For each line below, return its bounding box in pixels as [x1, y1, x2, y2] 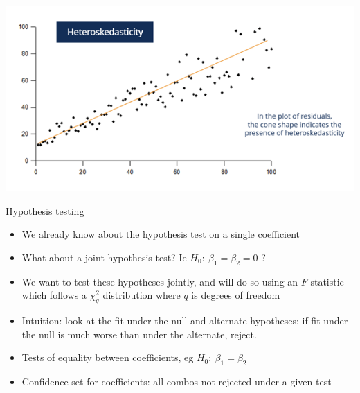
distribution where [102, 288, 181, 302]
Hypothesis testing [6, 203, 84, 218]
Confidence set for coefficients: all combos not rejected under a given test [21, 374, 332, 389]
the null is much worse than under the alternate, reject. [21, 326, 257, 341]
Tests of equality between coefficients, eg [21, 350, 194, 365]
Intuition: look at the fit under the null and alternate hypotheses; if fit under [21, 313, 348, 328]
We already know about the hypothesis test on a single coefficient [21, 227, 300, 241]
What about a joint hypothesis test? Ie [21, 250, 187, 264]
